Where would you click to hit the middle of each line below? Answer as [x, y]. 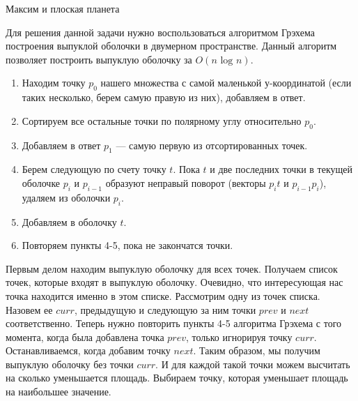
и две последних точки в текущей [281, 169]
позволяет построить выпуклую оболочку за [99, 59]
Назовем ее [29, 309]
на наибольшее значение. [59, 392]
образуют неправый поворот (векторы [186, 182]
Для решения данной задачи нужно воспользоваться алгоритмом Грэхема [160, 32]
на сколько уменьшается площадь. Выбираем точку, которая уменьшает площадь [177, 378]
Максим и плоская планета [63, 8]
